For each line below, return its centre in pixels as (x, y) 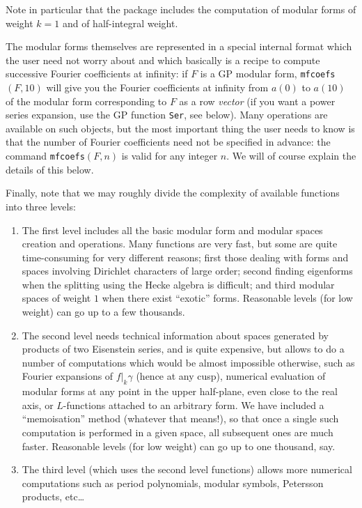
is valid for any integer (170, 156)
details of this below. (50, 169)
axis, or (38, 405)
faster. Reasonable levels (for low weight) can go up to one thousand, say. (179, 446)
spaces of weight (56, 298)
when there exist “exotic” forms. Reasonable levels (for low (227, 298)
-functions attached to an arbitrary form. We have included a (194, 405)
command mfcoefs (45, 156)
